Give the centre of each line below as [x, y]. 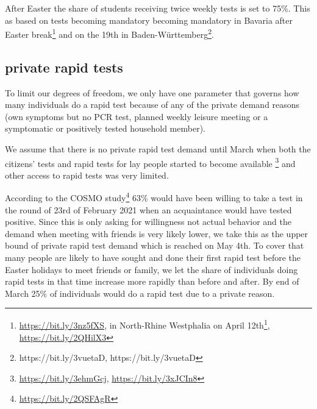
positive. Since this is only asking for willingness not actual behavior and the [148, 222]
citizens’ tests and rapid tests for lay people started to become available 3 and [150, 162]
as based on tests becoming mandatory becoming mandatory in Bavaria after [149, 20]
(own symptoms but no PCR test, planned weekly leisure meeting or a [137, 116]
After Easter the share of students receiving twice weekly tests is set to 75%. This [158, 8]
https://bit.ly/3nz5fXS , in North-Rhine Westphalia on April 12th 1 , [144, 324]
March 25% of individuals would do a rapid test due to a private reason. [140, 293]
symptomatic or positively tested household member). [105, 128]
